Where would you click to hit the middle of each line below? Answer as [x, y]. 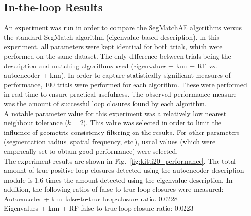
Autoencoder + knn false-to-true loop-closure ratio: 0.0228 [91, 198]
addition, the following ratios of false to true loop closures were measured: [114, 189]
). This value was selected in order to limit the [152, 123]
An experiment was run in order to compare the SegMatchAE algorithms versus [123, 27]
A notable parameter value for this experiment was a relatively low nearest [115, 113]
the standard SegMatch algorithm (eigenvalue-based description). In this [112, 37]
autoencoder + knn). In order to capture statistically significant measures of [117, 75]
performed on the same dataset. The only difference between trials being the [117, 56]
